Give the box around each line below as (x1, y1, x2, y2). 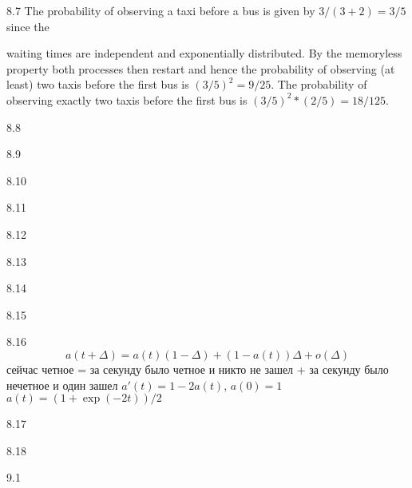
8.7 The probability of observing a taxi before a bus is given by (6, 2, 315, 18)
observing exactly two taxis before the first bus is (6, 91, 248, 108)
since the (6, 18, 50, 34)
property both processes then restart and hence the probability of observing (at (6, 60, 395, 77)
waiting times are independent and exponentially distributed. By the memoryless (6, 45, 402, 61)
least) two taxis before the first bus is (6, 76, 189, 93)
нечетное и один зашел (6, 376, 118, 393)
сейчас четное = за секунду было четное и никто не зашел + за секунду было (6, 360, 389, 377)
